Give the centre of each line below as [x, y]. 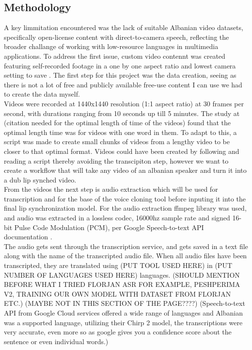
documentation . [28, 237]
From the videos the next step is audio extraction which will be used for [111, 189]
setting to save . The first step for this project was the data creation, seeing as [120, 75]
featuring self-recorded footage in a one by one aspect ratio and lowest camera [120, 65]
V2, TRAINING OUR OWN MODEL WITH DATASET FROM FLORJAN [118, 293]
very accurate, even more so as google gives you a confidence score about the [118, 332]
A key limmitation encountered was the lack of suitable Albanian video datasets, [124, 27]
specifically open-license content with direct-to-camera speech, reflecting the [117, 37]
